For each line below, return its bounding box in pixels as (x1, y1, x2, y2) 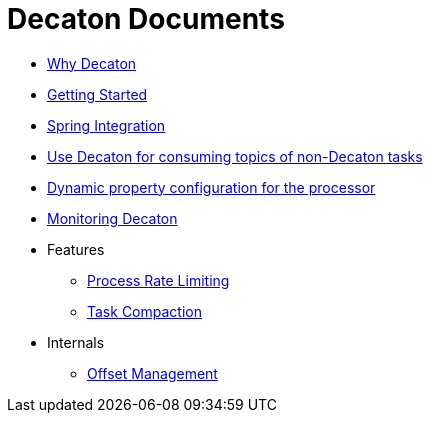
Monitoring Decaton (47, 209, 178, 227)
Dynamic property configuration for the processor (47, 178, 376, 196)
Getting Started (47, 85, 148, 103)
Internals (47, 333, 105, 351)
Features (47, 240, 105, 258)
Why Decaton (47, 54, 137, 72)
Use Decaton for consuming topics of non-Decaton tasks (47, 147, 423, 165)
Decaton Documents (7, 2, 285, 36)
